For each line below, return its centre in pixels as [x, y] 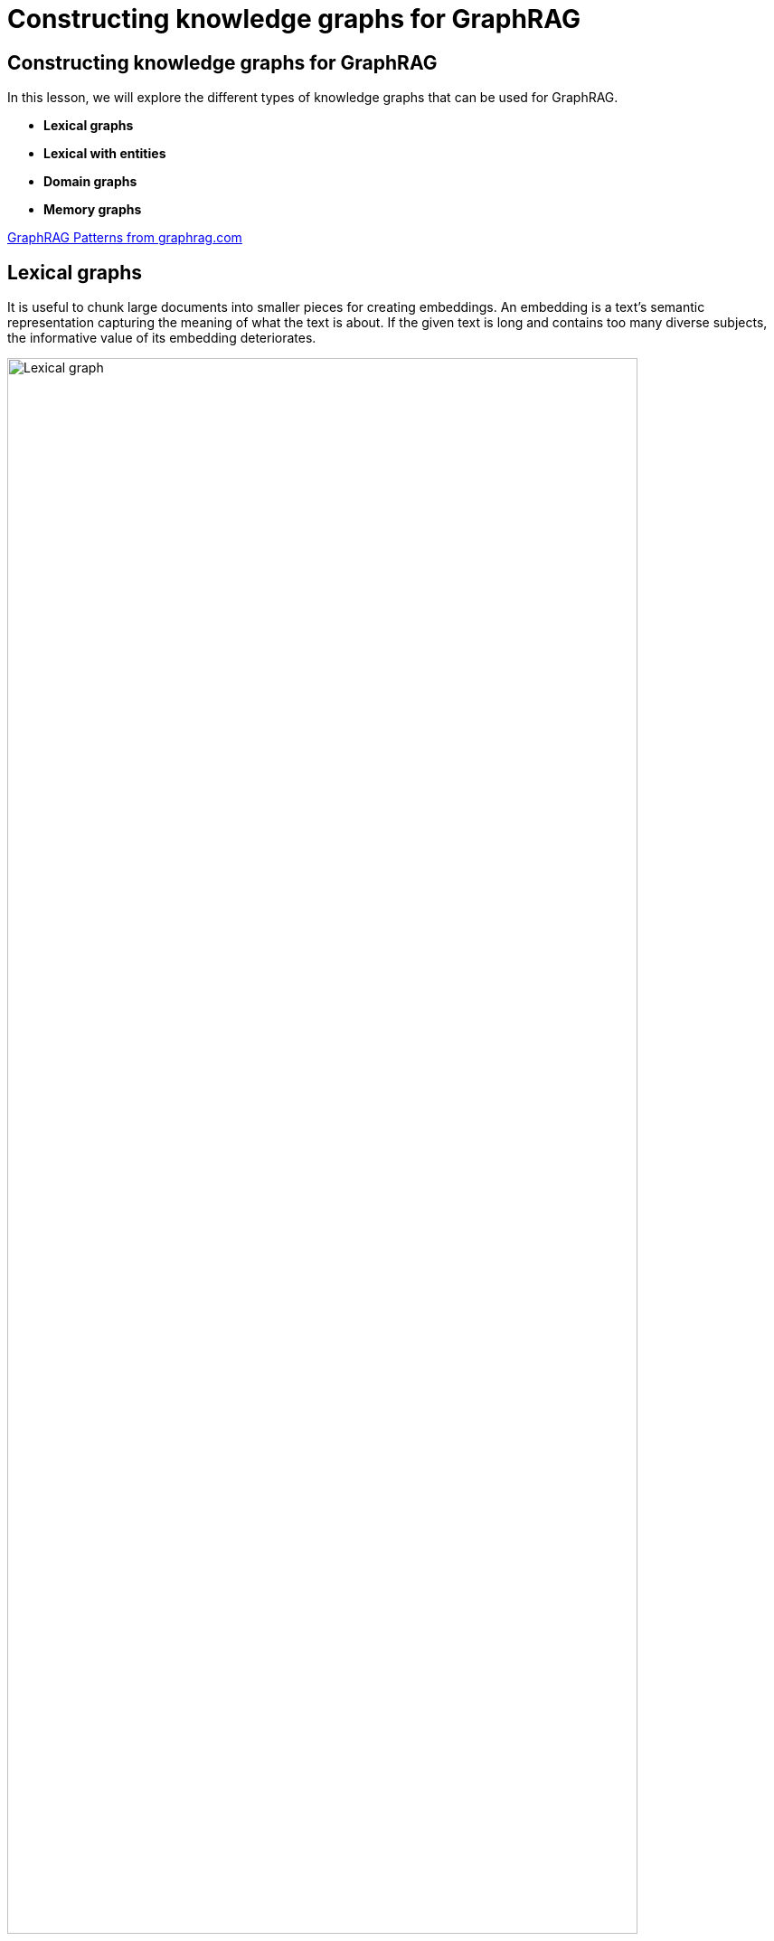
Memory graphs [93, 210]
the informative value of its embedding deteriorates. [162, 338]
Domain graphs [90, 182]
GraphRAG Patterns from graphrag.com [125, 238]
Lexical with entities [105, 154]
